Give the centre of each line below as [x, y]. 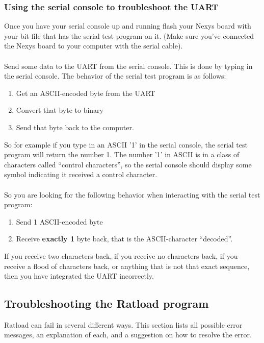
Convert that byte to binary [60, 110]
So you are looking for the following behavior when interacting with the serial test [132, 194]
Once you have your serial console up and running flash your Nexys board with [128, 26]
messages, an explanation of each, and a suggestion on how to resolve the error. [128, 335]
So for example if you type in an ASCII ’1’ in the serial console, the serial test [126, 144]
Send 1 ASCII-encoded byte [59, 221]
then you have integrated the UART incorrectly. [79, 276]
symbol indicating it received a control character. [81, 174]
